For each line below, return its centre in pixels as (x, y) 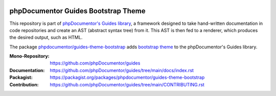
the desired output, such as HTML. (46, 38)
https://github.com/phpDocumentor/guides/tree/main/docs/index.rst (122, 70)
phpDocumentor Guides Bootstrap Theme (77, 11)
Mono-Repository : (29, 56)
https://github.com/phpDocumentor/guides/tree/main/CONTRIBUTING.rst (127, 84)
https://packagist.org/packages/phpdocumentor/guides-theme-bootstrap (127, 77)
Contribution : (24, 84)
